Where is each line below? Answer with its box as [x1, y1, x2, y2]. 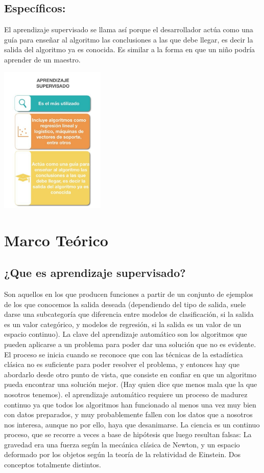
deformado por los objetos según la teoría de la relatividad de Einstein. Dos [4, 449, 241, 460]
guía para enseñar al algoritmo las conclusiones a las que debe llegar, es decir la [4, 34, 253, 45]
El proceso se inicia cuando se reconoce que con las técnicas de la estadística [4, 349, 243, 359]
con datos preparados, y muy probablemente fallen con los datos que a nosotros [4, 409, 253, 420]
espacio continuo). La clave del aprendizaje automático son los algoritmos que [4, 329, 247, 339]
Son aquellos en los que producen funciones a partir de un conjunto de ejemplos [4, 288, 253, 299]
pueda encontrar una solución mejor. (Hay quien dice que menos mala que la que [4, 379, 257, 390]
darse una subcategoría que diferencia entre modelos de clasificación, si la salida [4, 309, 254, 319]
